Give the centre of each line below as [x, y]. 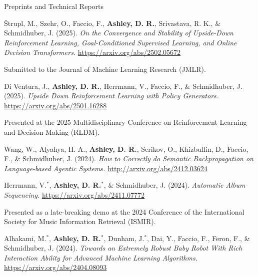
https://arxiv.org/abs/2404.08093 [55, 267]
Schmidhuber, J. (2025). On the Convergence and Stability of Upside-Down [119, 33]
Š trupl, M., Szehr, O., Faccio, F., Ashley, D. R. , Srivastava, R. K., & [112, 23]
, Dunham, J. [124, 238]
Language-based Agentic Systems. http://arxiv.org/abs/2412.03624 [106, 168]
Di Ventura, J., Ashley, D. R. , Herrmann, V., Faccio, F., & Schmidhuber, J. [123, 86]
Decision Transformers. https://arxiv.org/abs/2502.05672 [92, 52]
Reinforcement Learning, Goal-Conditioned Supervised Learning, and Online [120, 42]
